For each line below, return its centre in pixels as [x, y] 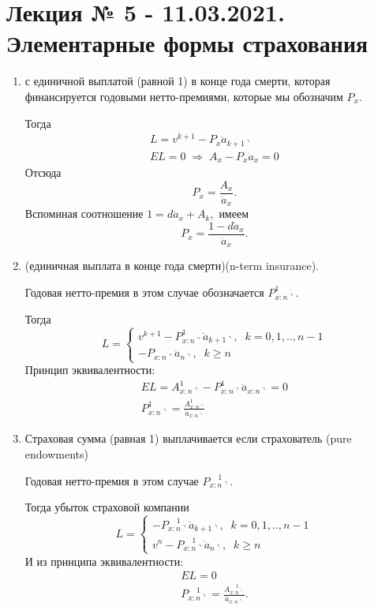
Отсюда [43, 172]
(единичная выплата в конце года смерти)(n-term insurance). [172, 266]
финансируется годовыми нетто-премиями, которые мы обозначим [184, 96]
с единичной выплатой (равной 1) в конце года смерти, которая [178, 81]
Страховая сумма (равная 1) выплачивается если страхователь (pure [188, 438]
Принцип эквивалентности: [90, 370]
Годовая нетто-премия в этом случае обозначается [144, 292]
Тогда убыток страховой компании [107, 507]
